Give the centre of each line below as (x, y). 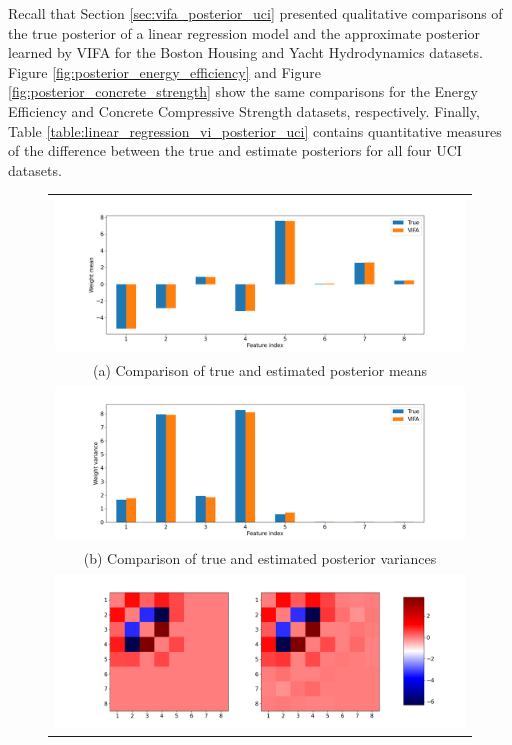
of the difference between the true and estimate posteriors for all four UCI (235, 150)
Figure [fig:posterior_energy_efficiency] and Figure (164, 71)
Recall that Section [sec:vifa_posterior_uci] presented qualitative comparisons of (255, 13)
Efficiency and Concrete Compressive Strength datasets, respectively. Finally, (244, 110)
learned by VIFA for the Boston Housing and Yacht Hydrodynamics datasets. (245, 52)
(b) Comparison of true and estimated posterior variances (260, 558)
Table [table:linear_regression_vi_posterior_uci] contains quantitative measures (255, 130)
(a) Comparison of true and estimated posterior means (260, 369)
